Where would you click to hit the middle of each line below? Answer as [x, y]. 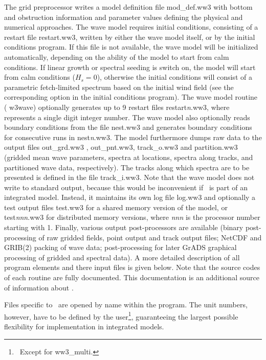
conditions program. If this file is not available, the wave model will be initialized [131, 47]
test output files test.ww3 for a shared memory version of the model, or [116, 207]
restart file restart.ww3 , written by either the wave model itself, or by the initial [130, 37]
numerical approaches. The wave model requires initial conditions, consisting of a [131, 27]
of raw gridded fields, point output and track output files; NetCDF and [150, 237]
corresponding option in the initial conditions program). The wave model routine [131, 97]
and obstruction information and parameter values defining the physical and [124, 17]
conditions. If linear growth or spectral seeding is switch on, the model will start [130, 67]
